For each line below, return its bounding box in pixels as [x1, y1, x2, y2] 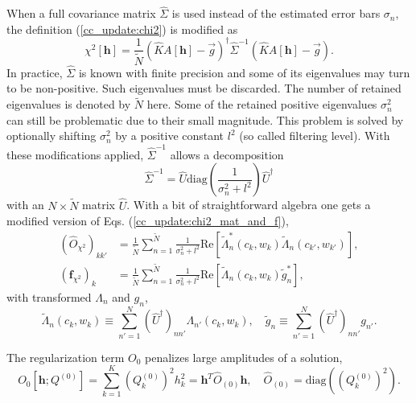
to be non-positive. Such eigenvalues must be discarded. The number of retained [6, 80, 402, 97]
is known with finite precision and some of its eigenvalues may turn [78, 64, 410, 80]
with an [6, 196, 44, 213]
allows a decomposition [170, 146, 284, 162]
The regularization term [6, 348, 125, 365]
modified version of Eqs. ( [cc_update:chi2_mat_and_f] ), [6, 212, 289, 229]
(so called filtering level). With [239, 127, 390, 144]
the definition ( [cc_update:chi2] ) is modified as [6, 20, 238, 37]
